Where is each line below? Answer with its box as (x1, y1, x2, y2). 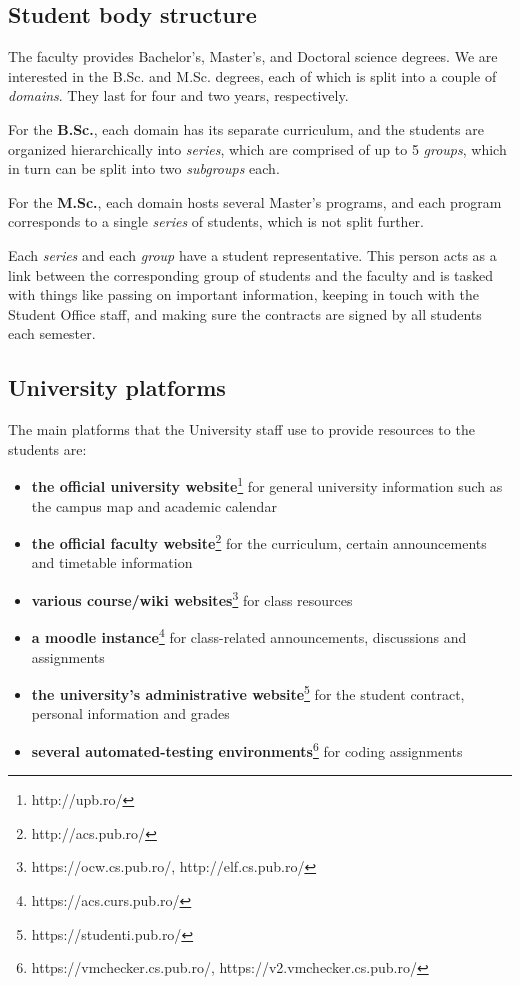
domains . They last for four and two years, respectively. (8, 85, 349, 106)
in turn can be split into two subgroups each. (8, 158, 280, 179)
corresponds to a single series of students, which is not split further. (8, 211, 424, 232)
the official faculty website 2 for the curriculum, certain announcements (31, 530, 487, 553)
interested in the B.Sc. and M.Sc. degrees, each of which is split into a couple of (8, 65, 497, 86)
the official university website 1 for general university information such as (31, 473, 503, 496)
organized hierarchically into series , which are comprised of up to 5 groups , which (8, 138, 507, 159)
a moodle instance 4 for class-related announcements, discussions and (31, 624, 467, 647)
